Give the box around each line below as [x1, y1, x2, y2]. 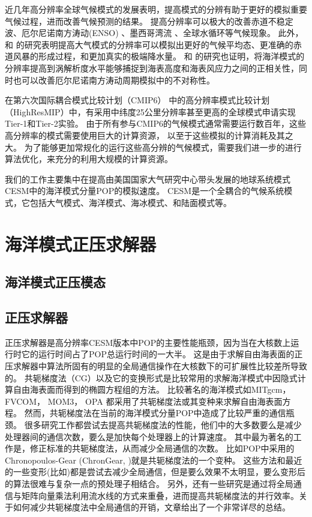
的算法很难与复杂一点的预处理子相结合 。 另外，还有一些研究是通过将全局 [5, 477, 293, 489]
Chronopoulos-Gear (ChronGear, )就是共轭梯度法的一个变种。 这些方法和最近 [5, 453, 302, 466]
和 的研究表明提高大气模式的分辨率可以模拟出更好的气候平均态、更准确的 [5, 38, 293, 50]
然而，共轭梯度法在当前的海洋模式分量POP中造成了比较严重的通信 [24, 407, 286, 419]
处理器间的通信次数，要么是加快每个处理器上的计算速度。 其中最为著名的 [5, 430, 293, 443]
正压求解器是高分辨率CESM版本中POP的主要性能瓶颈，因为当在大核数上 [5, 336, 291, 348]
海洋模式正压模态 [5, 273, 106, 291]
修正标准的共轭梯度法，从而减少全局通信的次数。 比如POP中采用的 [29, 442, 295, 455]
